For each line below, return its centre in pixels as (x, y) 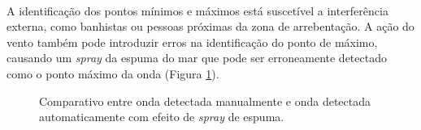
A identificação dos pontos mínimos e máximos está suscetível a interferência (197, 10)
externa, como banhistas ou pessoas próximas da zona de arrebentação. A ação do (210, 26)
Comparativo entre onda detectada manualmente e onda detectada (205, 101)
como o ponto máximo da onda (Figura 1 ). (113, 73)
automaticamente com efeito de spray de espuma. (162, 117)
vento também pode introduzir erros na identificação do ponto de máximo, (192, 42)
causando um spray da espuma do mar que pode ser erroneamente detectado (197, 58)
